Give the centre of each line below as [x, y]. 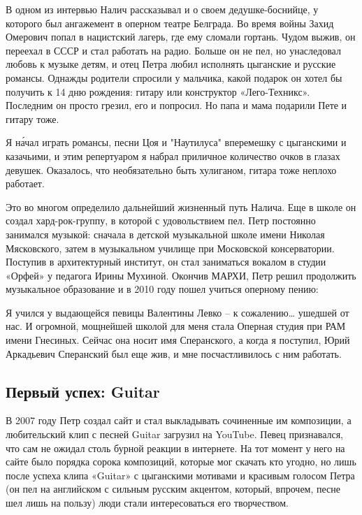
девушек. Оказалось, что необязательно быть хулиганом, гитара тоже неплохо [171, 169]
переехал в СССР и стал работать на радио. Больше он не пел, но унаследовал [173, 50]
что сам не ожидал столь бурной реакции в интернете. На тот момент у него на [175, 448]
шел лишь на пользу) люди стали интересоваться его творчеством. [147, 503]
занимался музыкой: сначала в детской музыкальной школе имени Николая [165, 234]
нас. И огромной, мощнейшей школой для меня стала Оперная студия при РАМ [176, 326]
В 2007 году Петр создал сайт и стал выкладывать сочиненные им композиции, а [179, 420]
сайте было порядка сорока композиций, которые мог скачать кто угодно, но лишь [181, 462]
